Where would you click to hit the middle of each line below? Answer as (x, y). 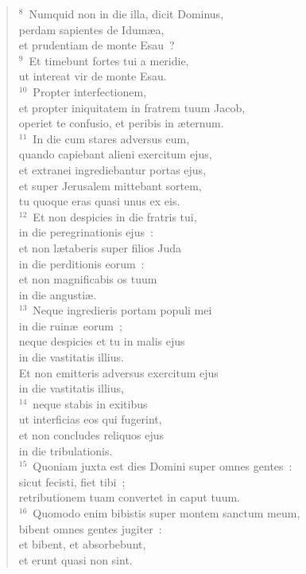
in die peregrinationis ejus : (86, 232)
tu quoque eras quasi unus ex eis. (99, 201)
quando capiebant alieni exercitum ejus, (115, 154)
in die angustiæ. (58, 294)
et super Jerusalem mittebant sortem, (110, 185)
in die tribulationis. (66, 450)
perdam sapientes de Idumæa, (91, 29)
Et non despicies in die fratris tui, (115, 216)
